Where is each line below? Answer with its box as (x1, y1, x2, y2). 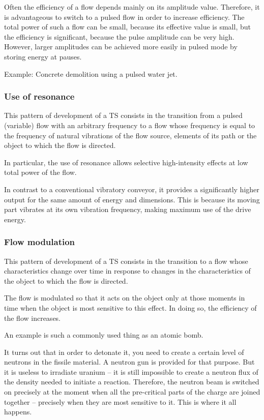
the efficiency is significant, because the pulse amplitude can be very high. (4, 31, 234, 42)
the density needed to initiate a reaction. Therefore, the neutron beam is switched (4, 376, 259, 387)
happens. (4, 406, 32, 417)
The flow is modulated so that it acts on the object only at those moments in (4, 292, 245, 303)
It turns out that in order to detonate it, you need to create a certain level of (4, 346, 244, 357)
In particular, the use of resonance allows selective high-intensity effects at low (4, 157, 248, 167)
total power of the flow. (4, 167, 77, 177)
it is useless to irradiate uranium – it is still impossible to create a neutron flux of (4, 366, 258, 377)
